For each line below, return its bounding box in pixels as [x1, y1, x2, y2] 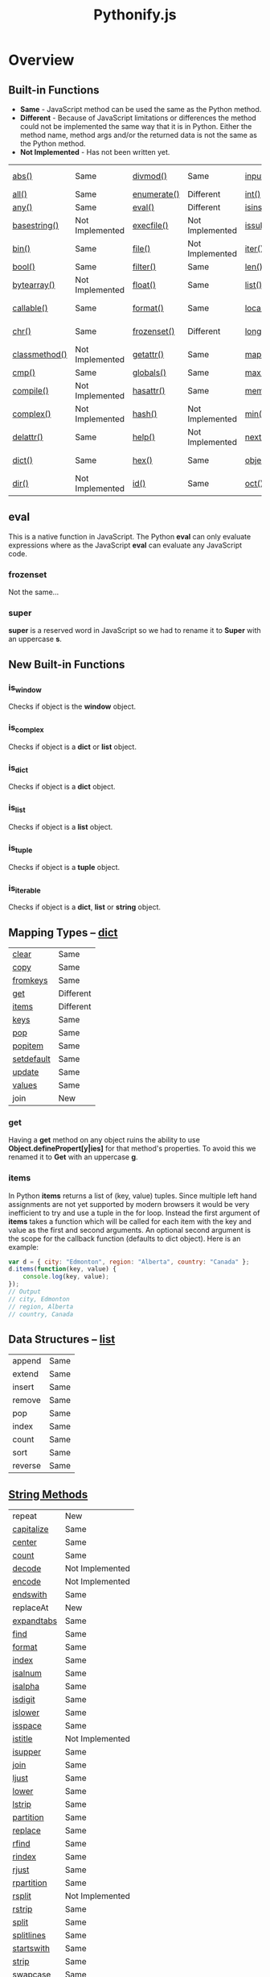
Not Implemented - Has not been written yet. [19, 148, 170, 156]
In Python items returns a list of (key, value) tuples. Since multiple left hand [8, 1191, 257, 1201]
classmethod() [12, 349, 67, 360]
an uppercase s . [8, 635, 63, 644]
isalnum [12, 1667, 43, 1679]
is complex [8, 722, 44, 735]
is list [8, 802, 26, 815]
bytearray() [12, 280, 55, 290]
